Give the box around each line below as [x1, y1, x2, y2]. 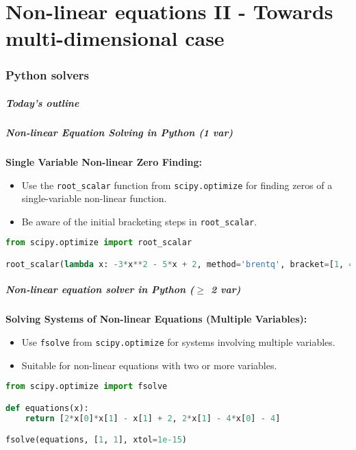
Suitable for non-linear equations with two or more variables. [21, 358, 277, 372]
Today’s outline [5, 96, 79, 110]
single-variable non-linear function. [21, 191, 167, 205]
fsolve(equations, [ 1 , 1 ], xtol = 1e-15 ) [5, 435, 187, 445]
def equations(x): [5, 403, 89, 413]
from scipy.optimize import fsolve [5, 382, 168, 392]
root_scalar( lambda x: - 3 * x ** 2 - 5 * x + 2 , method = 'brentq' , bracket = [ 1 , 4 [5, 259, 354, 269]
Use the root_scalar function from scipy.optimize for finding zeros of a [21, 177, 333, 192]
